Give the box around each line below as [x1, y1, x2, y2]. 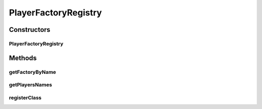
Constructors [9, 26, 50, 34]
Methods [9, 54, 37, 62]
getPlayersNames [9, 82, 52, 88]
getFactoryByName [9, 68, 56, 75]
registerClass [9, 94, 42, 101]
